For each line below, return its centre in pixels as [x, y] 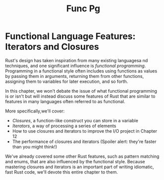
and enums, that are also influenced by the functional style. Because [75, 161]
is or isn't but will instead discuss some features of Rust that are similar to [80, 96]
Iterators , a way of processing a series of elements [64, 126]
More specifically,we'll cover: [35, 111]
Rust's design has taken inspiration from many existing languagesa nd [77, 60]
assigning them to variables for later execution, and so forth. [67, 81]
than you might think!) [35, 146]
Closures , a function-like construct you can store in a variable [75, 120]
